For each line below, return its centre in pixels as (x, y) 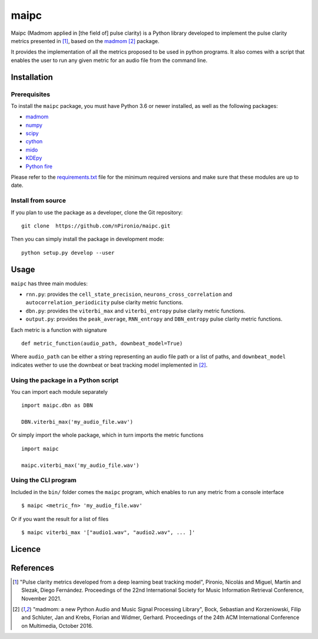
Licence (26, 549)
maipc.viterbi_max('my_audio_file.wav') (80, 465)
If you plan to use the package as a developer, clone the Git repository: (97, 212)
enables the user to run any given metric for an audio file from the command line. (109, 60)
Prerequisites (30, 94)
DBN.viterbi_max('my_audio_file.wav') (77, 422)
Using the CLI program (44, 480)
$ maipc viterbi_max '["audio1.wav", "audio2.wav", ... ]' (108, 532)
